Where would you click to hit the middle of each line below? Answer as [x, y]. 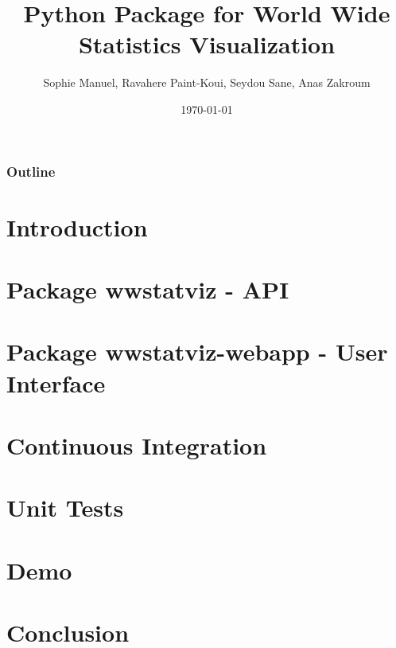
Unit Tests [65, 507]
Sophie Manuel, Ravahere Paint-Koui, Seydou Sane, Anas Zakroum [207, 82]
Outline [31, 171]
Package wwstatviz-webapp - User [197, 351]
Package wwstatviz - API [148, 289]
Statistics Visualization [207, 44]
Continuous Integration [137, 445]
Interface [56, 383]
